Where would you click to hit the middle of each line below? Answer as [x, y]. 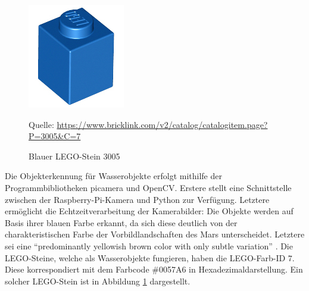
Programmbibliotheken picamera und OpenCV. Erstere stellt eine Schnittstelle [148, 187]
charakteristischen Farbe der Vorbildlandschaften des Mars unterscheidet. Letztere [155, 234]
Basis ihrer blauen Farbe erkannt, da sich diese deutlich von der [121, 222]
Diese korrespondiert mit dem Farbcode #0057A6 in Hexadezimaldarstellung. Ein [154, 269]
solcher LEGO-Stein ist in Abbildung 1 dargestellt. [98, 281]
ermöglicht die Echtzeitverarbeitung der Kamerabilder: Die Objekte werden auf [149, 211]
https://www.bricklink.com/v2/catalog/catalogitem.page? [162, 124]
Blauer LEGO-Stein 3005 [74, 156]
